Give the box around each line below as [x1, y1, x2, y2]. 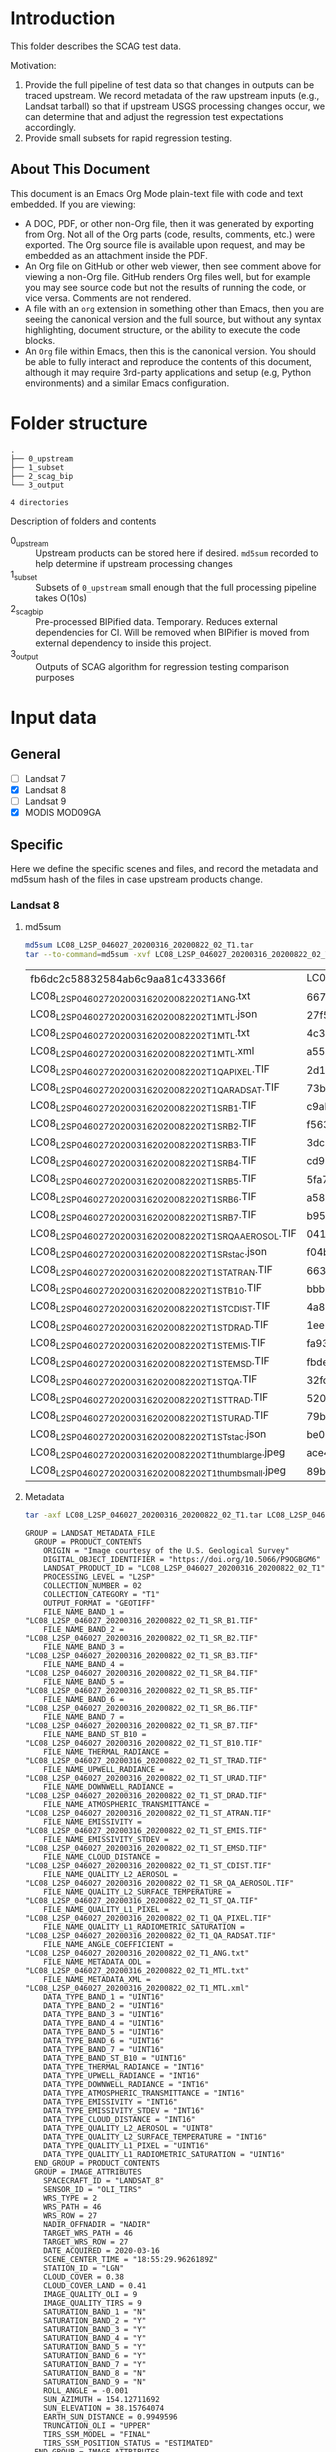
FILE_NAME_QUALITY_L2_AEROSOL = [43, 1870, 178, 1880]
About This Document [10, 161, 150, 178]
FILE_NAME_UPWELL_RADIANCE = [43, 1765, 165, 1775]
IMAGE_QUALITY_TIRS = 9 [43, 2298, 142, 2309]
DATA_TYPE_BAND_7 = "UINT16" [43, 2045, 165, 2055]
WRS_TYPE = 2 [43, 2193, 98, 2204]
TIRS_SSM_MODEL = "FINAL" [43, 2430, 152, 2440]
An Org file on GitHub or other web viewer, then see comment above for [24, 260, 322, 272]
